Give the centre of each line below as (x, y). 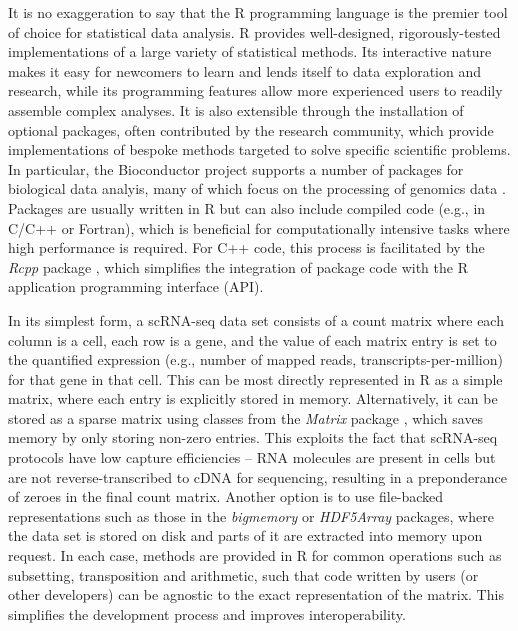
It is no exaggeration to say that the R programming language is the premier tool (258, 12)
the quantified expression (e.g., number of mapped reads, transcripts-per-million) (255, 359)
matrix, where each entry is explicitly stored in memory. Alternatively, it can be (253, 398)
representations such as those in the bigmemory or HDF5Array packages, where (251, 515)
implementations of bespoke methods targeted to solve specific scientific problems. (259, 149)
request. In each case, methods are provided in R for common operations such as (255, 555)
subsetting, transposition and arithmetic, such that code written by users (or (243, 574)
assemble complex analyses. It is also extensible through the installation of (236, 109)
